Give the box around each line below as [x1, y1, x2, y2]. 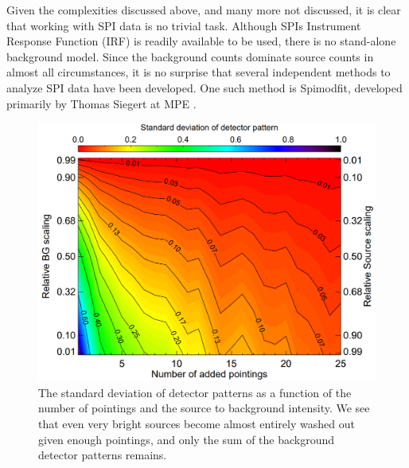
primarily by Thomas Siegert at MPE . [6, 95, 197, 111]
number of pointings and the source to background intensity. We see [38, 400, 370, 416]
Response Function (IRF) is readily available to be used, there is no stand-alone [6, 33, 396, 49]
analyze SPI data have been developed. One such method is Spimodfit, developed [6, 79, 403, 96]
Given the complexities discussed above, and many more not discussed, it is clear [6, 2, 401, 18]
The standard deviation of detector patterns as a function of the [38, 384, 352, 400]
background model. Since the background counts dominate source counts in [6, 48, 374, 64]
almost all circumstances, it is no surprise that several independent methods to [6, 64, 391, 80]
